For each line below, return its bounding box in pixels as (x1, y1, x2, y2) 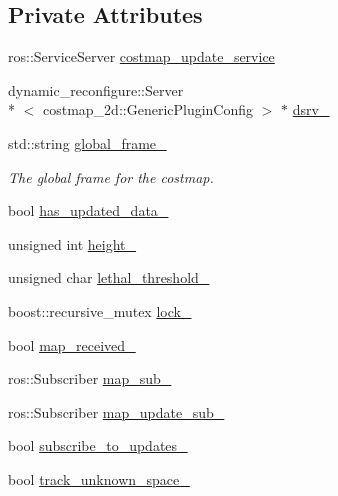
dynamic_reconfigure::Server (8, 79, 184, 100)
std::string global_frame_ (8, 132, 167, 153)
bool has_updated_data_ (8, 200, 169, 221)
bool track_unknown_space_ (8, 468, 190, 489)
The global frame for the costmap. (8, 166, 214, 187)
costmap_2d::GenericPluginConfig (42, 99, 254, 120)
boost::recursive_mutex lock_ (8, 300, 192, 321)
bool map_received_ (8, 334, 136, 355)
